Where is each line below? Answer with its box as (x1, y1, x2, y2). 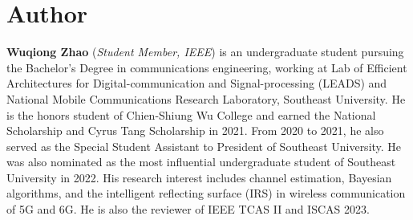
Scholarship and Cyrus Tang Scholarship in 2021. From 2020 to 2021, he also (6, 122, 384, 139)
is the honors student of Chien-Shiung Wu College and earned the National (6, 106, 376, 123)
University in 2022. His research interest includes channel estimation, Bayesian (6, 169, 392, 185)
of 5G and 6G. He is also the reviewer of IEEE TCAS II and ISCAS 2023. (6, 201, 370, 218)
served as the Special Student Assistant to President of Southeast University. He (6, 137, 402, 154)
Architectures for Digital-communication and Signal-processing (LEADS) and (6, 75, 387, 92)
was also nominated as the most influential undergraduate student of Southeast (6, 153, 396, 170)
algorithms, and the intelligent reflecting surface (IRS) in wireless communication (6, 185, 406, 202)
